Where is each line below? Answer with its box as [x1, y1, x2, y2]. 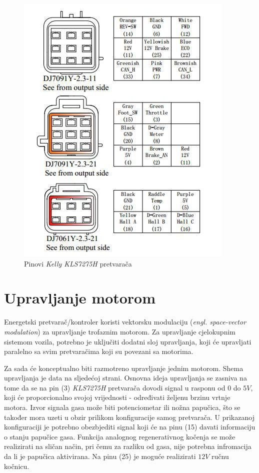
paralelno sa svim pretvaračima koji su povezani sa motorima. [4, 346, 193, 356]
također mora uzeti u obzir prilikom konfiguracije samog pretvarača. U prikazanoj [4, 411, 254, 422]
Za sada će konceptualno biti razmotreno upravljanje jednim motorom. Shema [4, 362, 243, 373]
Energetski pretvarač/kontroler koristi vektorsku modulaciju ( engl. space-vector [4, 316, 246, 327]
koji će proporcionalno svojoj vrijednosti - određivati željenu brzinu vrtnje [4, 392, 230, 402]
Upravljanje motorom [4, 287, 156, 308]
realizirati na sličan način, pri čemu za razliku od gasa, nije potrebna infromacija [4, 441, 251, 451]
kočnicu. [4, 460, 29, 471]
